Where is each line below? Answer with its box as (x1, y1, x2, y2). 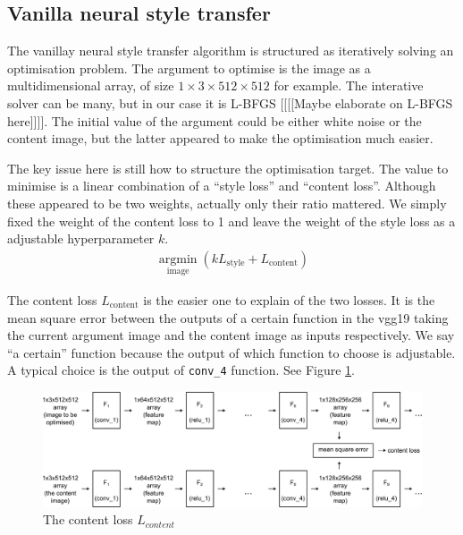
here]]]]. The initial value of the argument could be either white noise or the (7, 111, 422, 130)
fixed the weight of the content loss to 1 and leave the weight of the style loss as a (7, 211, 456, 230)
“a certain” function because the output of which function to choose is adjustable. (7, 343, 456, 361)
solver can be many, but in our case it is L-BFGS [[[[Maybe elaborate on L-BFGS (7, 93, 453, 112)
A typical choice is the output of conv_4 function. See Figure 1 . (7, 361, 356, 379)
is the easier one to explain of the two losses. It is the (143, 290, 435, 309)
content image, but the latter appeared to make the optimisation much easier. (7, 129, 434, 148)
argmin (158, 252, 198, 266)
